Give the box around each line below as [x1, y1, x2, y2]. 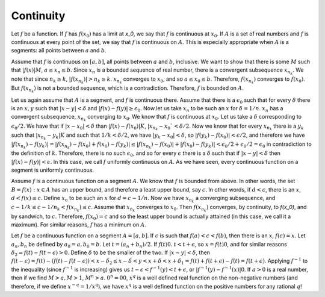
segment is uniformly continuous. [11, 166, 94, 174]
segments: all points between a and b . [11, 47, 107, 54]
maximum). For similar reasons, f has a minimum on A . [11, 220, 147, 228]
